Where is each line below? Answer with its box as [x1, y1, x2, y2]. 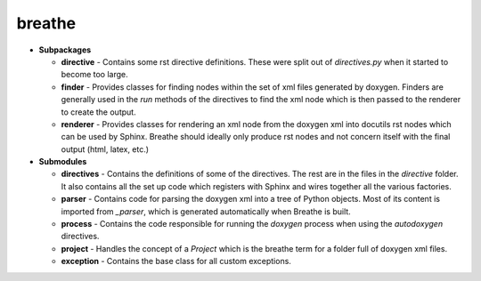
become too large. [61, 69, 128, 80]
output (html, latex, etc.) [61, 143, 150, 155]
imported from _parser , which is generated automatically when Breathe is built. [61, 205, 351, 217]
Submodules [38, 157, 87, 167]
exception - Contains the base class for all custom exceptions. [61, 256, 291, 267]
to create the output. [61, 107, 137, 117]
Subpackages [38, 44, 92, 55]
